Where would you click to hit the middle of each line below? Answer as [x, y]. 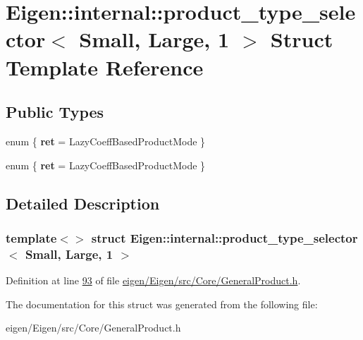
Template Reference [105, 67]
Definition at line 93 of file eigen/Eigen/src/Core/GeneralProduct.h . [153, 280]
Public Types [55, 112]
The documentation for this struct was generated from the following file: [162, 304]
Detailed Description [83, 203]
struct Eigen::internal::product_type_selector [224, 237]
